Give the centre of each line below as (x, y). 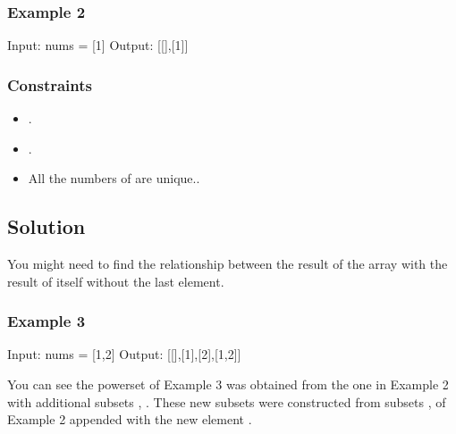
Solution (46, 226)
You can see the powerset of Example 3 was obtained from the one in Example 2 (228, 384)
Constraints (50, 84)
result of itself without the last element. (116, 281)
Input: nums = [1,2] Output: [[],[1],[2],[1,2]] (124, 354)
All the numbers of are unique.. (114, 178)
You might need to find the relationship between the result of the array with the (228, 264)
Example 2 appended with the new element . (130, 419)
